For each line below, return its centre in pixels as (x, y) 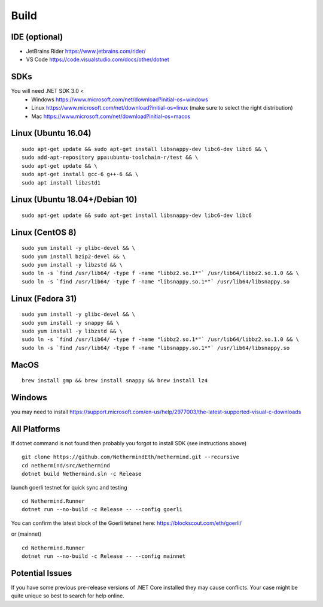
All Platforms (36, 429)
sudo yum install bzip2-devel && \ (74, 256)
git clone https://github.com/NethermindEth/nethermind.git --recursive (130, 457)
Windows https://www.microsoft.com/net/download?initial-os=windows (120, 99)
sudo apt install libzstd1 (61, 182)
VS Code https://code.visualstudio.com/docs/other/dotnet (98, 59)
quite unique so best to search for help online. (68, 596)
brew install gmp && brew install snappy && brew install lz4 (115, 381)
